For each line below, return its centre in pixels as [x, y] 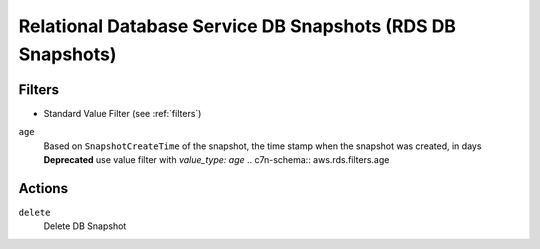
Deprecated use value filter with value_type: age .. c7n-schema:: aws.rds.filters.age [216, 160]
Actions [43, 188]
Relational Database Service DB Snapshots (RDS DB [237, 26]
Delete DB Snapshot [85, 226]
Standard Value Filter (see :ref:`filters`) [122, 113]
